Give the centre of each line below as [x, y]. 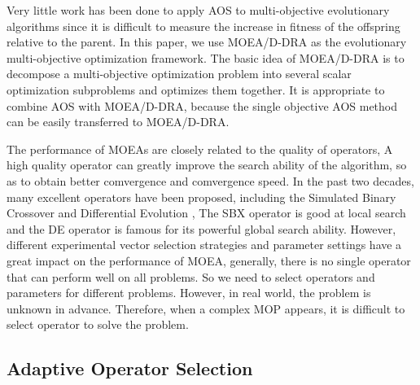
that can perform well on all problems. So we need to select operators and [191, 276]
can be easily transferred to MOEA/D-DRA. [118, 122]
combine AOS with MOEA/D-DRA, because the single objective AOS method [202, 105]
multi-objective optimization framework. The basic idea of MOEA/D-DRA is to [206, 57]
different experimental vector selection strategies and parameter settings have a [204, 245]
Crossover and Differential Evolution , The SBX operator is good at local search [206, 213]
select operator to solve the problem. [98, 324]
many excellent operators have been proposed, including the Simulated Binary [201, 197]
